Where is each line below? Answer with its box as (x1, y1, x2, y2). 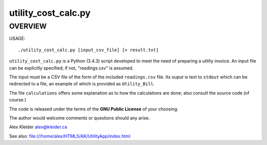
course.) (9, 97, 27, 103)
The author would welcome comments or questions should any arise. (9, 115, 150, 121)
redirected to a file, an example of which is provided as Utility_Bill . (9, 81, 155, 87)
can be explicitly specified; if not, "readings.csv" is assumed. (9, 65, 134, 71)
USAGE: (9, 36, 26, 41)
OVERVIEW (9, 22, 47, 31)
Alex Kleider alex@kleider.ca (9, 124, 67, 130)
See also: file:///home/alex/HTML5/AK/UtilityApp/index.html (9, 133, 131, 139)
